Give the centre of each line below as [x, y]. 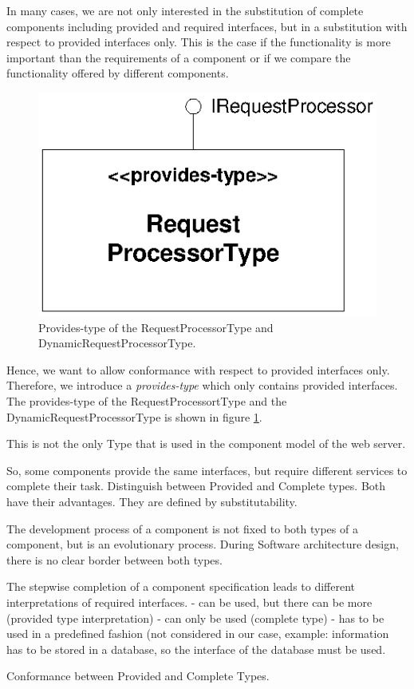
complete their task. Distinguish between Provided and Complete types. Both [196, 486]
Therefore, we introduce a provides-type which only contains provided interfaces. [202, 385]
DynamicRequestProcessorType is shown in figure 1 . [134, 416]
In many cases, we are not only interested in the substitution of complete [185, 10]
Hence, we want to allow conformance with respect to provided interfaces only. [198, 369]
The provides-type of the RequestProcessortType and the [147, 401]
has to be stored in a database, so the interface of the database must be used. [196, 649]
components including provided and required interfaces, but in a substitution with [207, 26]
